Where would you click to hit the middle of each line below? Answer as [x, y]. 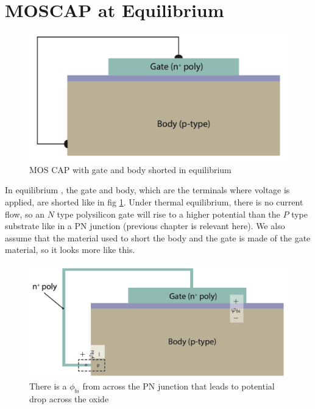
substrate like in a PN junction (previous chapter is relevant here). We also [145, 226]
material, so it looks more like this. [70, 250]
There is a [48, 386]
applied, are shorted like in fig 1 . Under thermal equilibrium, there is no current [154, 201]
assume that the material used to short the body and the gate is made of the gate [158, 237]
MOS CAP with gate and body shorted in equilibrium [130, 169]
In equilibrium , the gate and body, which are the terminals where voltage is [147, 190]
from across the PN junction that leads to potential [179, 386]
